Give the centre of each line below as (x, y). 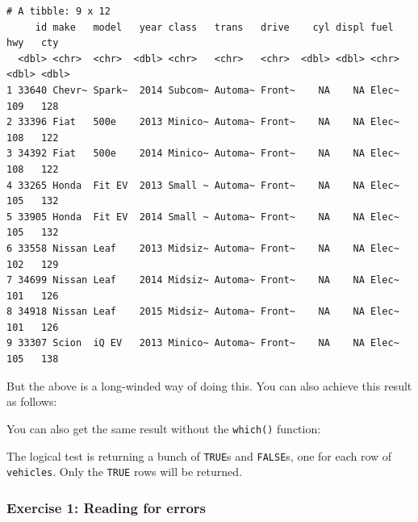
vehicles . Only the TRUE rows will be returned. (124, 472)
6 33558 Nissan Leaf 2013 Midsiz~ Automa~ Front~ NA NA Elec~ (203, 248)
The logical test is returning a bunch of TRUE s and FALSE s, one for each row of (199, 455)
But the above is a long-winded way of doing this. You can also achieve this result (209, 385)
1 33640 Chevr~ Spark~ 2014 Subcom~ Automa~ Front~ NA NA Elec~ (203, 90)
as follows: (32, 401)
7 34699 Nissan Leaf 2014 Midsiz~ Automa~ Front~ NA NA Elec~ (203, 280)
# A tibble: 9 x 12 (59, 11)
